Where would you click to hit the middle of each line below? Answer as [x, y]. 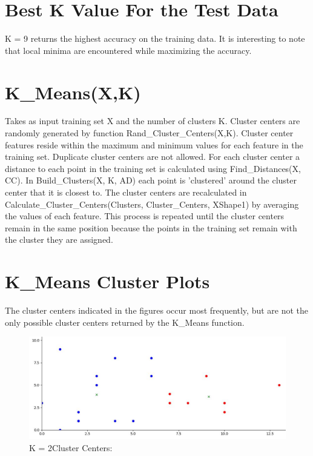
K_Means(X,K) [73, 92]
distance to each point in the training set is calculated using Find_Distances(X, [153, 168]
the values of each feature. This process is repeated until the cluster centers [145, 216]
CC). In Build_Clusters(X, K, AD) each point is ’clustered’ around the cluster [151, 180]
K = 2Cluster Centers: [71, 447]
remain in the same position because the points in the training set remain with [151, 227]
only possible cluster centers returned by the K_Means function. [125, 322]
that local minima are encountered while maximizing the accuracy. [128, 50]
